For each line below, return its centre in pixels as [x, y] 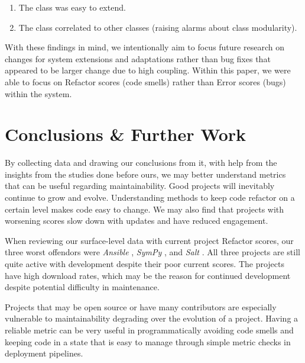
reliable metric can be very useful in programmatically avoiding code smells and [149, 330]
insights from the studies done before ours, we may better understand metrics [145, 174]
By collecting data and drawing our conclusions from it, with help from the [141, 163]
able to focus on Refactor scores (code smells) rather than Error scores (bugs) [145, 81]
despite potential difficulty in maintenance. [82, 287]
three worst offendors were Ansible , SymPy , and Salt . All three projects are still [152, 252]
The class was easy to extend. [72, 7]
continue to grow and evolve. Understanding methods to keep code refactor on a [150, 197]
